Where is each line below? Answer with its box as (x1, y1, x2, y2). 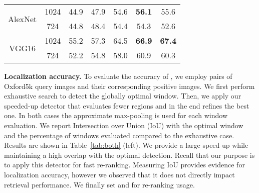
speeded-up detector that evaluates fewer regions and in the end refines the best (4, 100, 249, 111)
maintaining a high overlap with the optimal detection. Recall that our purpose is (4, 149, 255, 160)
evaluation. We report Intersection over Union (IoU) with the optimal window (4, 120, 243, 130)
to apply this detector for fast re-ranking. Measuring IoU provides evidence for (4, 159, 245, 170)
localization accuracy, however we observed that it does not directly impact (4, 169, 235, 179)
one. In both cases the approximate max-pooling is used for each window (4, 110, 228, 121)
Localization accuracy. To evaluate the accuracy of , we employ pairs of (4, 71, 232, 81)
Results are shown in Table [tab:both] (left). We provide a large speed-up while (4, 140, 248, 150)
